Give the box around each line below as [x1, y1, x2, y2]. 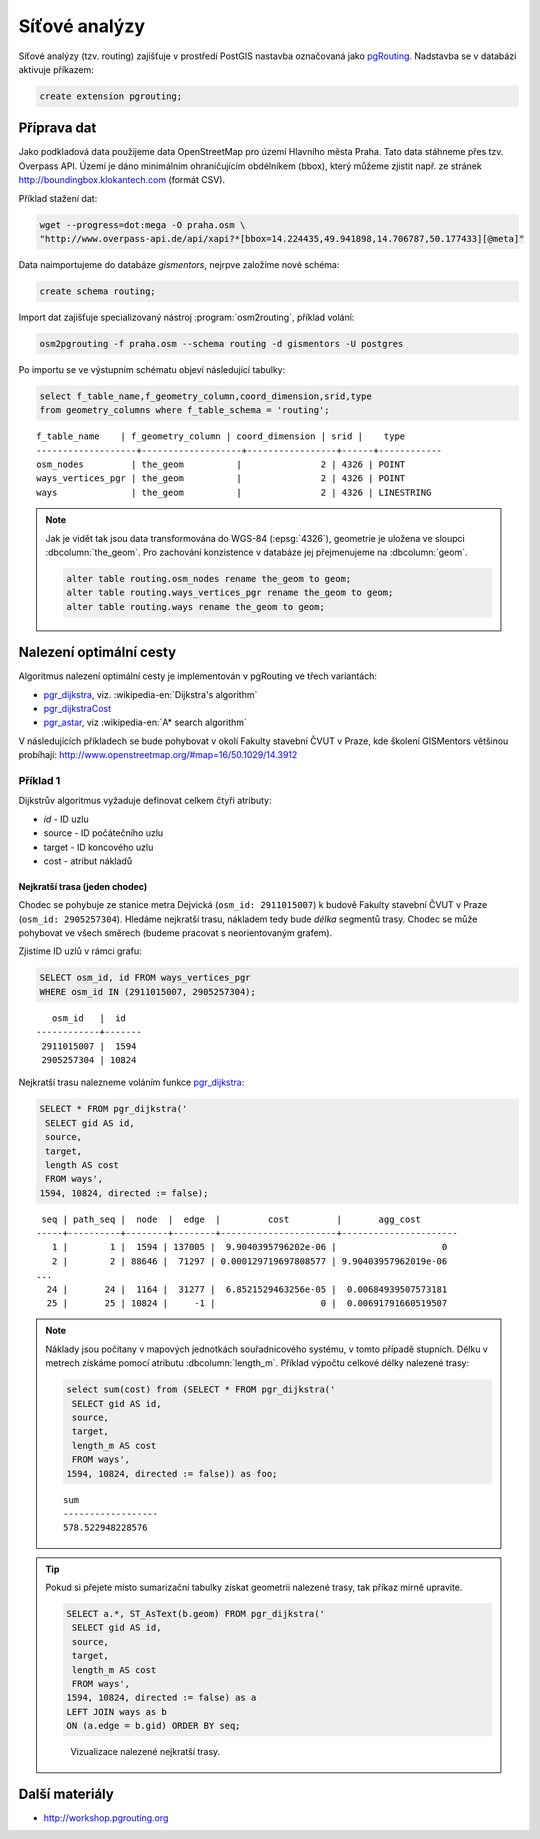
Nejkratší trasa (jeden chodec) [18, 880, 148, 892]
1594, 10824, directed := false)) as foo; [66, 1468, 278, 1479]
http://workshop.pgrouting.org [43, 1812, 169, 1824]
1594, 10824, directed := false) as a [66, 1692, 257, 1704]
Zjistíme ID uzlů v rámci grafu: [18, 945, 142, 957]
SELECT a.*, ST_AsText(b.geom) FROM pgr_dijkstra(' [66, 1608, 325, 1620]
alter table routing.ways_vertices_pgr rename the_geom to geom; [66, 587, 394, 599]
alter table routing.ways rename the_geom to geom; [66, 601, 325, 612]
